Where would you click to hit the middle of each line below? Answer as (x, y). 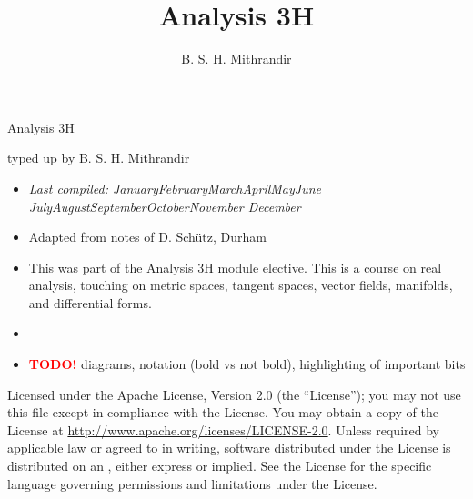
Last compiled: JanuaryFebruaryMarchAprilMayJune (175, 188)
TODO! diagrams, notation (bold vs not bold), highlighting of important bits (247, 364)
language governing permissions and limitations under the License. (192, 483)
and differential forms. (90, 302)
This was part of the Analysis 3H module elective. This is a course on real (235, 267)
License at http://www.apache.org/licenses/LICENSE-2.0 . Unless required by (223, 429)
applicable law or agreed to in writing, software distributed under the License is (229, 448)
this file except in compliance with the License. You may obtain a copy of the (223, 412)
